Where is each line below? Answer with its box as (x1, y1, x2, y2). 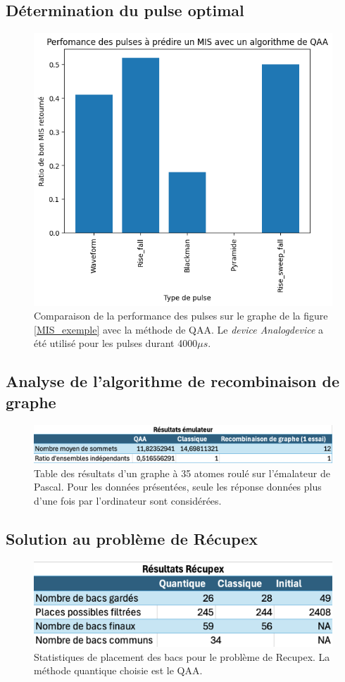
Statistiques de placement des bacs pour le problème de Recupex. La (34, 649, 330, 664)
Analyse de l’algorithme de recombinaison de (6, 370, 340, 392)
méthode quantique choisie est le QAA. (34, 663, 203, 678)
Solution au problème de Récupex (6, 527, 258, 549)
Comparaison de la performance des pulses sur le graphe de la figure (34, 308, 328, 323)
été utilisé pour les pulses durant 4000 (34, 336, 198, 351)
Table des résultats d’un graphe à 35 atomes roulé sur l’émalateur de (34, 465, 330, 480)
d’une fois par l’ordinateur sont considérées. (34, 493, 222, 507)
